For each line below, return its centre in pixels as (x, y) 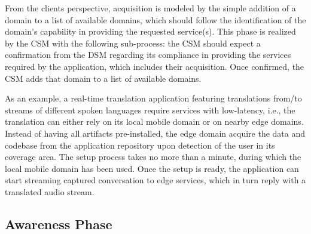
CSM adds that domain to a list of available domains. (103, 78)
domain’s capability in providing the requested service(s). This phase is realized (150, 31)
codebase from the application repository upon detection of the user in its (140, 145)
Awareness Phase (59, 224)
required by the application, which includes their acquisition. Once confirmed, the (155, 66)
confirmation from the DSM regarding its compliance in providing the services (148, 55)
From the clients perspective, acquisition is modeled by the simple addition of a (150, 8)
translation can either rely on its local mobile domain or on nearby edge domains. (154, 121)
